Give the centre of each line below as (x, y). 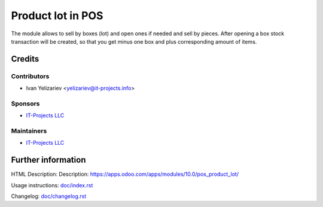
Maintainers (29, 131)
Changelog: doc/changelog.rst (49, 196)
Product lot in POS (57, 16)
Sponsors (25, 103)
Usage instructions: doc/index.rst (52, 185)
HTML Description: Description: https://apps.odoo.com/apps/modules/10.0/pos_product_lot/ (125, 174)
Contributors (30, 76)
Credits (25, 59)
